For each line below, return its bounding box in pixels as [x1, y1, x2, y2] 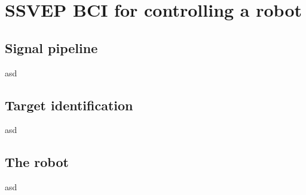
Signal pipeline [5, 38, 98, 57]
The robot [5, 153, 69, 171]
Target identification [5, 95, 133, 114]
